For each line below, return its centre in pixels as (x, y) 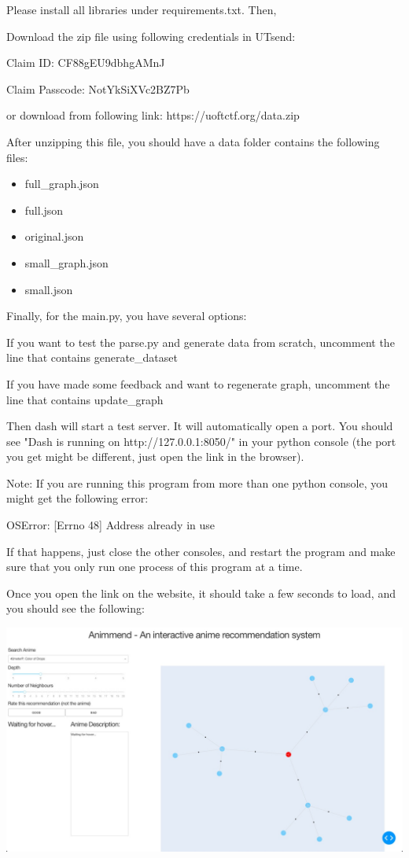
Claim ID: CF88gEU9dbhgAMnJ (86, 63)
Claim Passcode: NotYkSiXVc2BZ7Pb (98, 88)
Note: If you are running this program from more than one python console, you (197, 482)
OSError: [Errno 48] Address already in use (111, 525)
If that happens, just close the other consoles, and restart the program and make (201, 551)
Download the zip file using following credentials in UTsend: (151, 36)
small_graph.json (66, 262)
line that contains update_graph (85, 399)
